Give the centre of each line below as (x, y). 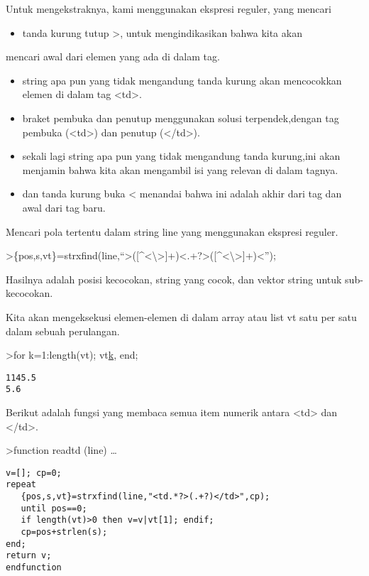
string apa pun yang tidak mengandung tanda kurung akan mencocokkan (182, 80)
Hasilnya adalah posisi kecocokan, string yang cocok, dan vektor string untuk (174, 279)
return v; (29, 556)
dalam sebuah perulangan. (63, 331)
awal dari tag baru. (64, 207)
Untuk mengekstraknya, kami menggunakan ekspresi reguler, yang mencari (169, 9)
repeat (21, 485)
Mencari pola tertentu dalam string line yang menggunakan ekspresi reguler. (172, 231)
